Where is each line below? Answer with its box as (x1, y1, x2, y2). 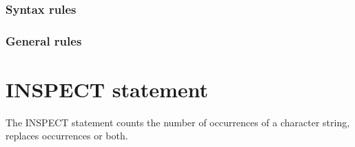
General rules (6, 32, 82, 49)
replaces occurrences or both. (6, 128, 128, 143)
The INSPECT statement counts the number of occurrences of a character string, (6, 115, 350, 129)
